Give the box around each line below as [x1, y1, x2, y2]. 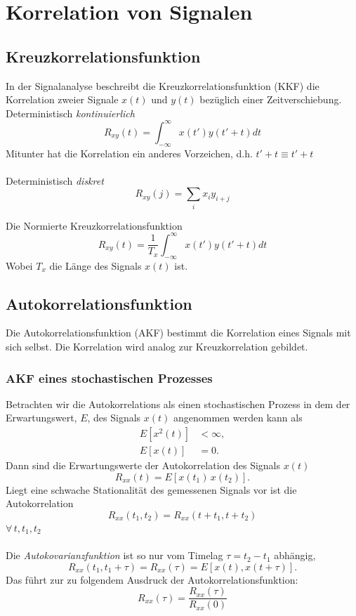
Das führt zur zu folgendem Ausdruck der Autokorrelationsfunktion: [6, 572, 298, 586]
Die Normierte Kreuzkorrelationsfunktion [6, 218, 183, 232]
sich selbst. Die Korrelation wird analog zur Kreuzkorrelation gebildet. [6, 339, 308, 354]
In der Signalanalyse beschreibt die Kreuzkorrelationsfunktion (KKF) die [6, 78, 319, 93]
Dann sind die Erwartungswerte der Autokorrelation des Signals [6, 458, 281, 473]
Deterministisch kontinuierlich [6, 105, 135, 120]
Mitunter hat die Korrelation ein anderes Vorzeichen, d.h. [6, 145, 253, 160]
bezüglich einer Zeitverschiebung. [199, 92, 342, 107]
